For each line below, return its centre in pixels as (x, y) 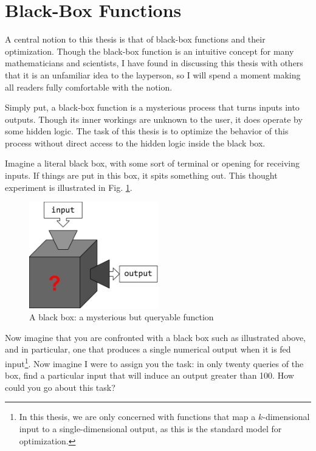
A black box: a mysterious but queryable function (122, 317)
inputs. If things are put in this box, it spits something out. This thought (141, 175)
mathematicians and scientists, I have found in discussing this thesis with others (154, 63)
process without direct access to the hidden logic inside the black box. (135, 143)
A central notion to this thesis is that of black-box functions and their (135, 39)
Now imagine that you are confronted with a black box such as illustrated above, (156, 337)
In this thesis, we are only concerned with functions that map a (137, 417)
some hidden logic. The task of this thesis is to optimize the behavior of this (147, 131)
